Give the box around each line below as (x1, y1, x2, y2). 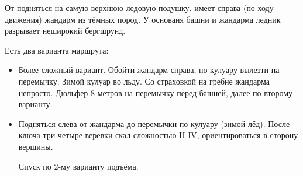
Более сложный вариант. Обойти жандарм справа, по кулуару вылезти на (18, 64, 280, 76)
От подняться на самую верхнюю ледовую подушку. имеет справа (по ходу (5, 2, 274, 13)
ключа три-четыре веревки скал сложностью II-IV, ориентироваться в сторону (18, 129, 298, 141)
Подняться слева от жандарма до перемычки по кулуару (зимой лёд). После (18, 117, 290, 129)
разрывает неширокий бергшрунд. (5, 24, 126, 37)
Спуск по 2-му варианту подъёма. (18, 160, 139, 172)
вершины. (18, 140, 53, 152)
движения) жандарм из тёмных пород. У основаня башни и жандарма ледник (5, 13, 281, 25)
